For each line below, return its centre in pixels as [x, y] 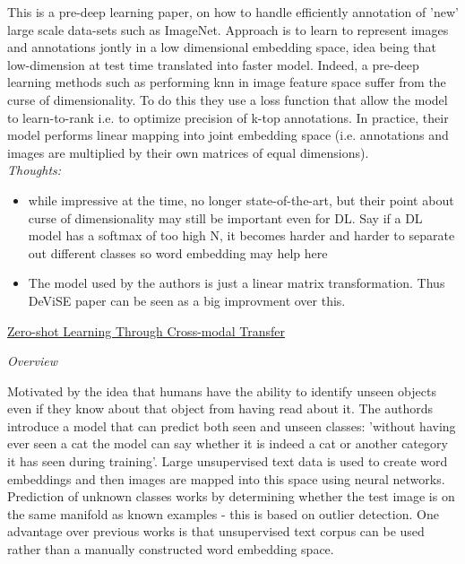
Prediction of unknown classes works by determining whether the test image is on [231, 496]
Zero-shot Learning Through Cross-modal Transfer [146, 330]
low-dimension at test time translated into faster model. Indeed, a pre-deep [213, 64]
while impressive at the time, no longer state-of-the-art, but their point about [241, 200]
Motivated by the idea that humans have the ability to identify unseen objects [222, 390]
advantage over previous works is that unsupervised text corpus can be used [216, 531]
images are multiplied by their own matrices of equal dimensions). [188, 152]
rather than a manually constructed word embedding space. [171, 549]
